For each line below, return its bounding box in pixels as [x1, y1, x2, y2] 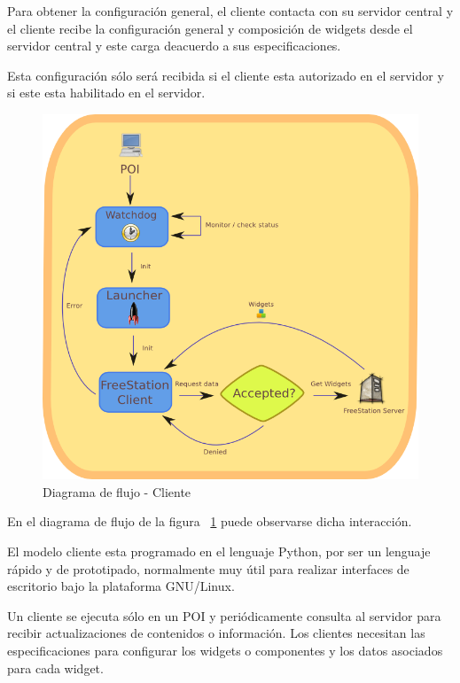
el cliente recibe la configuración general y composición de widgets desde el [7, 19, 413, 37]
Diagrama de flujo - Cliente [43, 482, 191, 501]
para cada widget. [7, 658, 104, 677]
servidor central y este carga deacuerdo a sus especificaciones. [7, 36, 341, 55]
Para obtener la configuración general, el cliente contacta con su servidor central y [7, 2, 454, 19]
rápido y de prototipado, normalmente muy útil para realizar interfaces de [7, 559, 409, 578]
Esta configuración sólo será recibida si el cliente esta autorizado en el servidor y [7, 66, 444, 84]
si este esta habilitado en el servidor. [7, 83, 206, 102]
